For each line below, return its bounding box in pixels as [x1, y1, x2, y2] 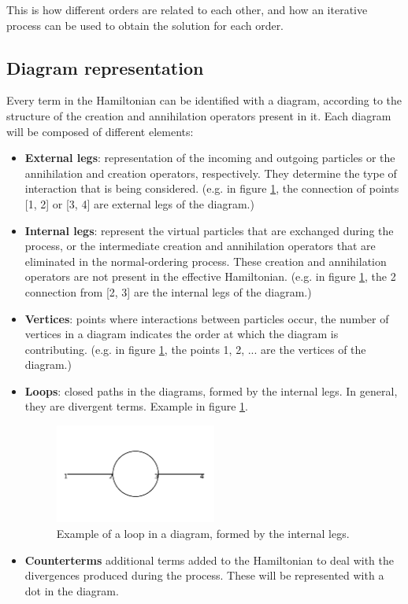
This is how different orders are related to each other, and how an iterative [6, 2, 368, 17]
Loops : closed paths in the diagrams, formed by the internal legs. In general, [24, 382, 398, 399]
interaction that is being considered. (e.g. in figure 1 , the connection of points [24, 180, 399, 197]
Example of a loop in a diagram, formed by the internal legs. [56, 525, 350, 542]
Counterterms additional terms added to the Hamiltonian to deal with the [24, 551, 394, 568]
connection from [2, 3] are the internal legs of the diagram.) [24, 283, 312, 300]
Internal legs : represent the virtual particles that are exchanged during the [24, 222, 394, 238]
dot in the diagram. [24, 582, 119, 598]
